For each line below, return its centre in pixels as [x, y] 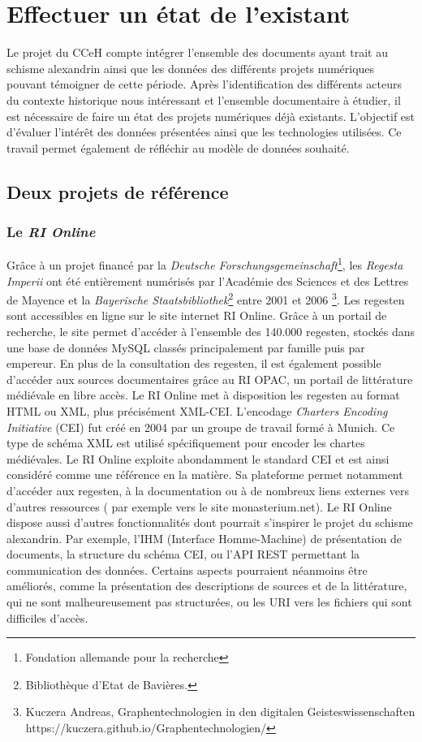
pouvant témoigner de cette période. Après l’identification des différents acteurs [204, 84]
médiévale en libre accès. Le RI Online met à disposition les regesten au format [203, 395]
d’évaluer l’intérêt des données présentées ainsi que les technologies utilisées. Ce [204, 132]
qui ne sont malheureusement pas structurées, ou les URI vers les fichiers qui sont [209, 602]
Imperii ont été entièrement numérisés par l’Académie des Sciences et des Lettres [208, 280]
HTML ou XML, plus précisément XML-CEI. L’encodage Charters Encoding [197, 410]
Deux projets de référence [118, 191]
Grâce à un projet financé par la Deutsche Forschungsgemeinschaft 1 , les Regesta [205, 263]
